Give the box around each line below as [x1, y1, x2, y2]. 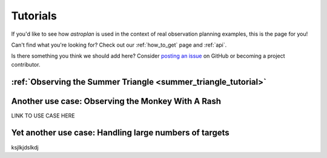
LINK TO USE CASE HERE [11, 112, 75, 119]
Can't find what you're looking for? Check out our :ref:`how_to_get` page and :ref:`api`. [11, 41, 227, 48]
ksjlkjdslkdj [11, 143, 39, 151]
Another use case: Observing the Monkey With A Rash [11, 96, 221, 106]
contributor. [11, 61, 41, 68]
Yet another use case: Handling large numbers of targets [11, 128, 230, 138]
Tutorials [11, 9, 57, 22]
